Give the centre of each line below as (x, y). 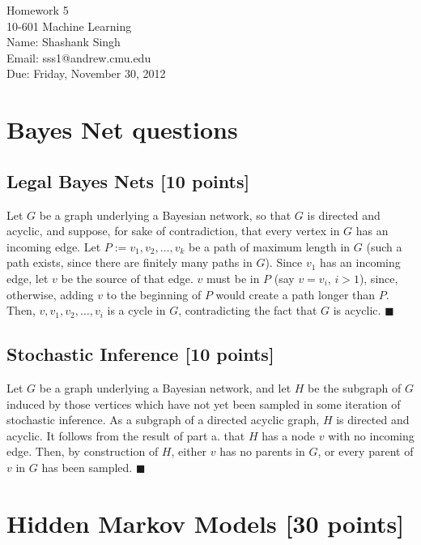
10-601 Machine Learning (69, 26)
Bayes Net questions (122, 129)
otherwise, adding (50, 294)
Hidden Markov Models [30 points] (206, 523)
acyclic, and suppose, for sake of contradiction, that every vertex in (173, 231)
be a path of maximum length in (270, 246)
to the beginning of (154, 294)
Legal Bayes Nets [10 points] (128, 180)
